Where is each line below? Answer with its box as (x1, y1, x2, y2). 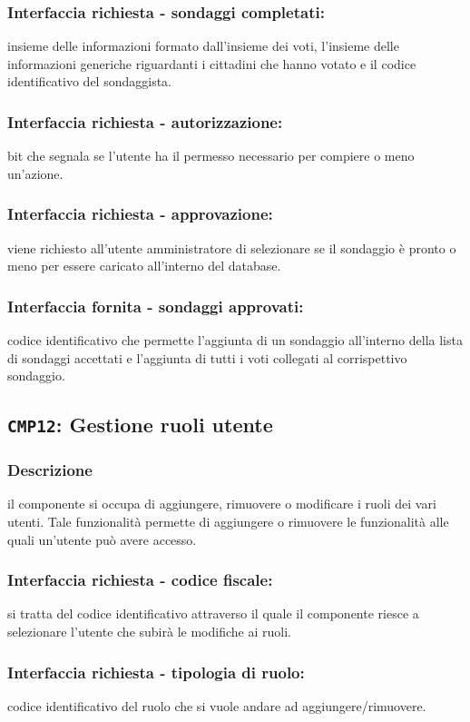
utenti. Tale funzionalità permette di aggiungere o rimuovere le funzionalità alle (7, 511, 449, 530)
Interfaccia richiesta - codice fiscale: (7, 569, 273, 591)
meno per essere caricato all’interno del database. (7, 256, 281, 275)
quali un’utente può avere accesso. (7, 529, 197, 549)
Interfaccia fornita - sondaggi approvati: (7, 294, 304, 317)
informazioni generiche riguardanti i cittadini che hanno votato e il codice (7, 54, 416, 73)
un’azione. (7, 163, 64, 183)
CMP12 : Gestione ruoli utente (7, 410, 273, 439)
